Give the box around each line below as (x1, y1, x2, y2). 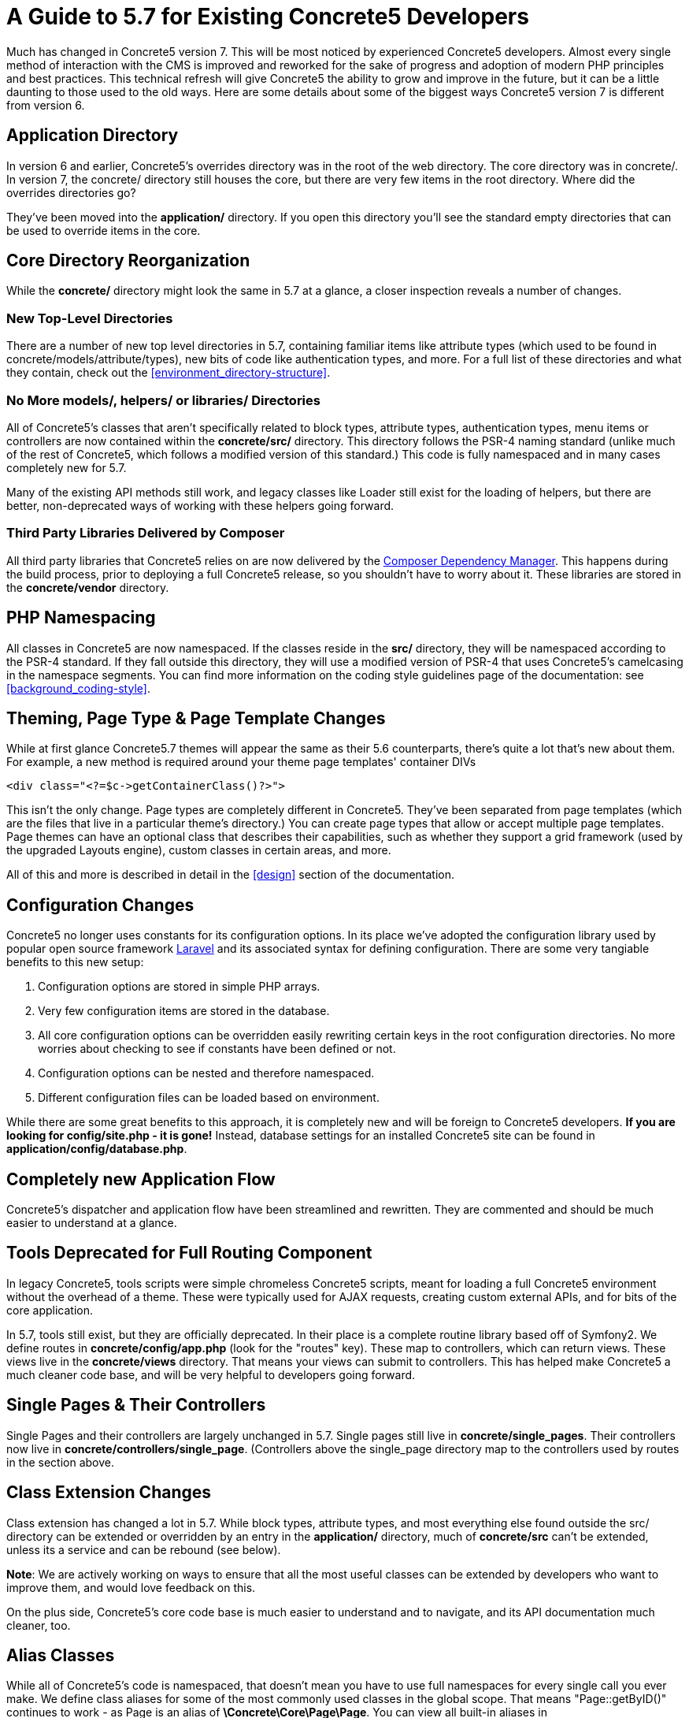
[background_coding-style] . (6, 681, 150, 695)
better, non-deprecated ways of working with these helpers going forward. (6, 498, 395, 512)
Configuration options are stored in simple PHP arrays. (38, 980, 320, 994)
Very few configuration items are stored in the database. (38, 1004, 330, 1018)
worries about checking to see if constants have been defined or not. (38, 1042, 396, 1056)
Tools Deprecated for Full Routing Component (6, 1243, 372, 1263)
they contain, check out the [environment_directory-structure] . (6, 366, 331, 380)
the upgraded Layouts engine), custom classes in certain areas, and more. (6, 843, 391, 857)
